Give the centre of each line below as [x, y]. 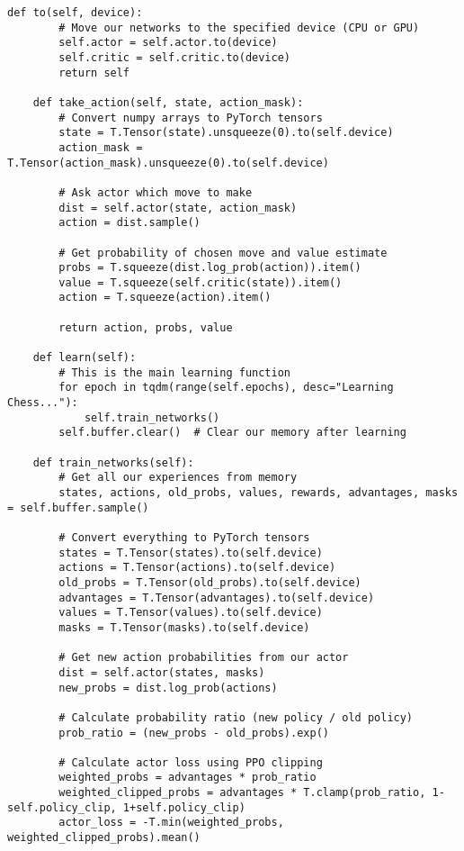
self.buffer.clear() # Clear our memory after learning [232, 433]
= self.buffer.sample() [78, 507]
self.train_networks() [152, 417]
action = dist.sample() [129, 223]
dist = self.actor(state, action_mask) [178, 208]
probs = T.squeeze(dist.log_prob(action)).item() [210, 268]
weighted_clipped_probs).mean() [104, 838]
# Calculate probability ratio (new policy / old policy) [236, 717]
